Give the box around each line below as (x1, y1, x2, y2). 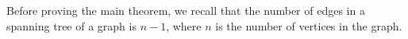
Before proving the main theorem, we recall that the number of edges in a (6, 2, 365, 18)
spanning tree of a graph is (6, 17, 137, 34)
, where (166, 17, 202, 34)
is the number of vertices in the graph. (215, 17, 402, 34)
